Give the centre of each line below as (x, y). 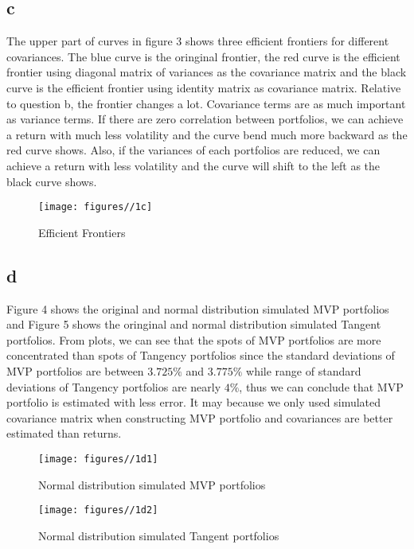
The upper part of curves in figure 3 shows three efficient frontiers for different (198, 41)
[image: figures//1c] (96, 207)
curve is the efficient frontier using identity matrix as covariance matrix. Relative (204, 87)
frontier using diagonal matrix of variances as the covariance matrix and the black (207, 72)
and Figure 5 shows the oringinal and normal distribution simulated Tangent (194, 324)
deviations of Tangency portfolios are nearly (114, 386)
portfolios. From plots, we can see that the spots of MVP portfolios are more (194, 339)
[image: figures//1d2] (98, 510)
